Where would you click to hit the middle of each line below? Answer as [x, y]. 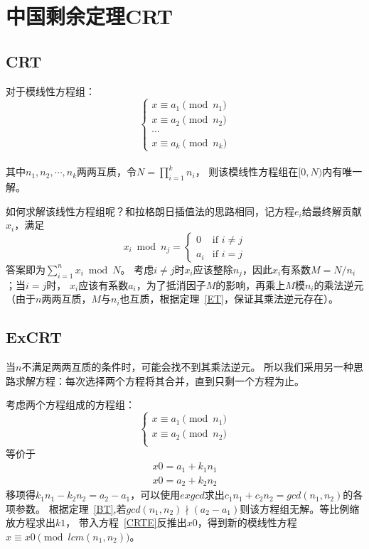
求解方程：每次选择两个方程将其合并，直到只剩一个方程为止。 [160, 380]
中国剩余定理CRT [90, 16]
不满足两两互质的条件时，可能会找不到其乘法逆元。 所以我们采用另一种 [188, 367]
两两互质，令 [107, 172]
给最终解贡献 [332, 211]
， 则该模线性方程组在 [247, 172]
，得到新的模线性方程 [247, 522]
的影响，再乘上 [251, 284]
